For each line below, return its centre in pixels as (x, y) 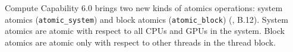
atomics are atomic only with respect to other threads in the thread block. (140, 42)
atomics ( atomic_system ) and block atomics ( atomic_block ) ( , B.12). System (146, 19)
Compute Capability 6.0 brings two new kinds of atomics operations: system (144, 8)
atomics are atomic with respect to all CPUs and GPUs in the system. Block (145, 31)
